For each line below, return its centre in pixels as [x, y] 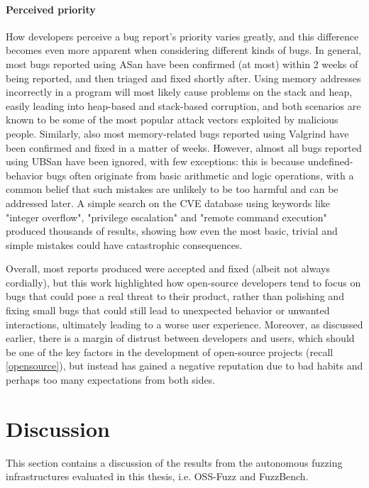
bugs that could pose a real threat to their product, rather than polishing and [175, 296]
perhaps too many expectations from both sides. [111, 380]
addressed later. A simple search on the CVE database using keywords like [168, 203]
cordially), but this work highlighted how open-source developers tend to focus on [183, 282]
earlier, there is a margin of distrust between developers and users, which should [180, 338]
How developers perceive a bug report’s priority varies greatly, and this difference [182, 36]
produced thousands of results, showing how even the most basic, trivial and [172, 231]
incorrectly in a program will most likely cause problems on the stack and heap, [179, 92]
